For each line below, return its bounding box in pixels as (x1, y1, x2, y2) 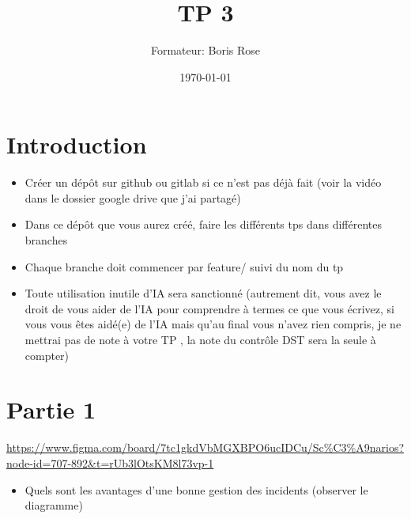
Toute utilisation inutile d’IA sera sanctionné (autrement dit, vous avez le (25, 285, 382, 301)
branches (25, 232, 68, 248)
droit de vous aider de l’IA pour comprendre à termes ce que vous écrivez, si (25, 300, 394, 316)
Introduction (6, 128, 147, 161)
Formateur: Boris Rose (150, 42, 261, 59)
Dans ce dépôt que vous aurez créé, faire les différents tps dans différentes (25, 216, 382, 233)
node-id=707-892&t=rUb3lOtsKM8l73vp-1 (6, 454, 214, 471)
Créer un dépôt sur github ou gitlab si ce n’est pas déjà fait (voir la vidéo (25, 174, 382, 191)
